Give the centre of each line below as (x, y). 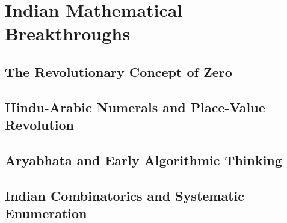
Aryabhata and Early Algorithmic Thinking (143, 160)
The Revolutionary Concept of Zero (119, 71)
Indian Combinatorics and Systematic (125, 195)
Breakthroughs (67, 33)
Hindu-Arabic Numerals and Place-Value (135, 107)
